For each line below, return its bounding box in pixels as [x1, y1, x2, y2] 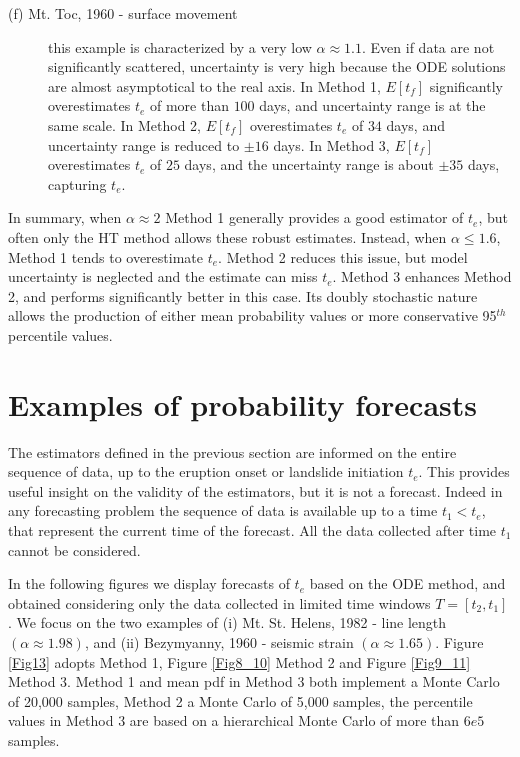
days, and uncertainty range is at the [259, 95, 486, 116]
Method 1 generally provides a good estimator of [165, 207, 464, 228]
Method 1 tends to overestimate [8, 246, 204, 267]
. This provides [418, 461, 510, 482]
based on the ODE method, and [309, 573, 506, 594]
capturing [48, 173, 107, 194]
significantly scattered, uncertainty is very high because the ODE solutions [48, 56, 506, 77]
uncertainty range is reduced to [48, 134, 240, 155]
